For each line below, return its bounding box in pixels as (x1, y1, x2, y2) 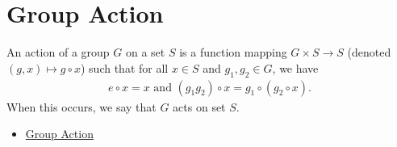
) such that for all (80, 59, 169, 76)
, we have (272, 59, 319, 76)
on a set (125, 44, 165, 61)
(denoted (347, 44, 391, 61)
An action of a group (6, 44, 110, 61)
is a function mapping (179, 44, 287, 61)
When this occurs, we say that (6, 98, 157, 115)
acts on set (173, 98, 226, 115)
